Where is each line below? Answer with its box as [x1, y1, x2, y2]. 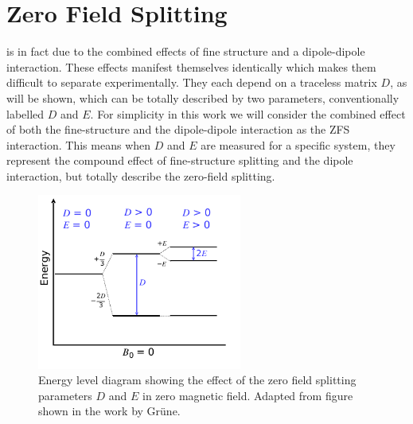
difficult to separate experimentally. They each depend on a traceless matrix [6, 74, 377, 91]
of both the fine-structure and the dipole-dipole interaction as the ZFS [6, 121, 350, 138]
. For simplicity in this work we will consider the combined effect [90, 105, 406, 122]
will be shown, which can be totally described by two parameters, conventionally [6, 89, 399, 106]
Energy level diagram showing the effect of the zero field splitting [38, 371, 357, 388]
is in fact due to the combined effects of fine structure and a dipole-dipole [6, 43, 365, 60]
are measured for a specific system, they [201, 136, 395, 153]
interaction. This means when [6, 136, 151, 153]
